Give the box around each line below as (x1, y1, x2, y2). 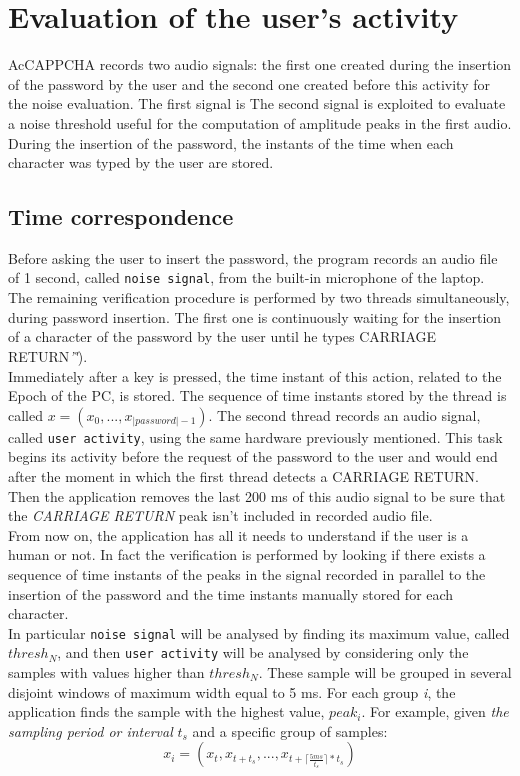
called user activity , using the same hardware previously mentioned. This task (8, 426, 503, 447)
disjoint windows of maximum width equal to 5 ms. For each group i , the (8, 681, 456, 702)
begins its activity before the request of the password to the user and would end (8, 446, 498, 467)
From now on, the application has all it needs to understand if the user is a (8, 524, 469, 545)
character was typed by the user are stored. (8, 152, 274, 173)
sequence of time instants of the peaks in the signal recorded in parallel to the (8, 563, 486, 584)
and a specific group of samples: (192, 720, 388, 741)
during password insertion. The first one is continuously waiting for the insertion (8, 306, 502, 327)
